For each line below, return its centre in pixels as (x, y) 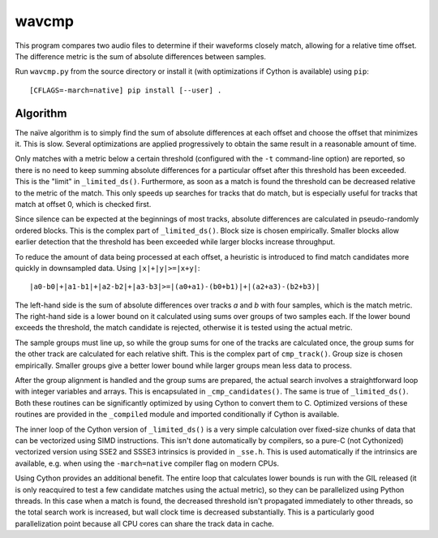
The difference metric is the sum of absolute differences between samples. (141, 56)
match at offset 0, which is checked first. (83, 204)
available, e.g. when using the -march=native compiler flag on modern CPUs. (147, 463)
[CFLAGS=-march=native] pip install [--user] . (126, 90)
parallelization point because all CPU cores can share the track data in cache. (145, 523)
